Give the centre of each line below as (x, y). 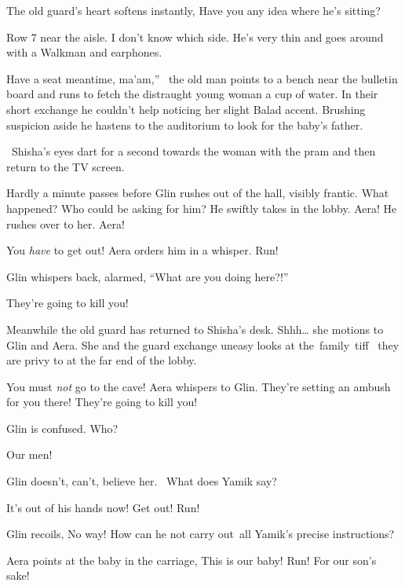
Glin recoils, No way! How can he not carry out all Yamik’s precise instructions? (201, 534)
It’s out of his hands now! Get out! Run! (103, 507)
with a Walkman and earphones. (84, 52)
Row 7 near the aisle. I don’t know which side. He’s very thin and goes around (195, 37)
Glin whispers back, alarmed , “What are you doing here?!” (148, 276)
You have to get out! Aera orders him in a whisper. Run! (142, 250)
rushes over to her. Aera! (66, 223)
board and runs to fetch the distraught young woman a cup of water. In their (192, 94)
